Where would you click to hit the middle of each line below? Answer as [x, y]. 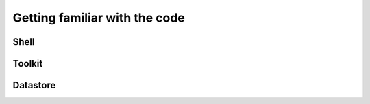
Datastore [34, 85]
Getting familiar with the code [99, 18]
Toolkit [28, 64]
